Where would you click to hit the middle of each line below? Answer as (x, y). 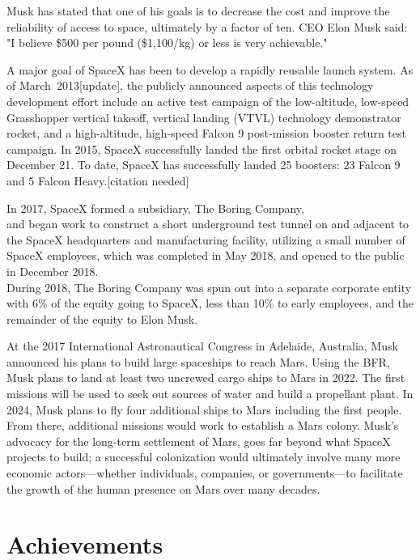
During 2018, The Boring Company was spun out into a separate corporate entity (209, 287)
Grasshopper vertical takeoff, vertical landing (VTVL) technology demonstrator (204, 117)
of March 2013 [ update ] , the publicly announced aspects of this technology (190, 85)
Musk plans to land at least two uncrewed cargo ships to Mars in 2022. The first (206, 378)
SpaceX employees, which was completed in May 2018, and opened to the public (206, 255)
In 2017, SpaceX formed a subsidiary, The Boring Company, (155, 208)
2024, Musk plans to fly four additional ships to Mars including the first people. (204, 409)
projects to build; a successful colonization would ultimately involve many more (204, 457)
